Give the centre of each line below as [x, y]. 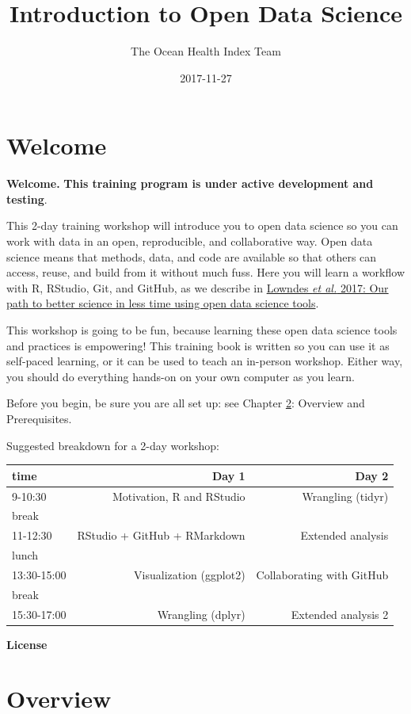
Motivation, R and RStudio [179, 496]
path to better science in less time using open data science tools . [163, 303]
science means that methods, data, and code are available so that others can [192, 256]
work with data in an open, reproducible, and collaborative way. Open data [190, 241]
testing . [27, 199]
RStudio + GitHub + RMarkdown [161, 535]
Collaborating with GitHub [322, 574]
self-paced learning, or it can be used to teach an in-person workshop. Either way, [205, 361]
